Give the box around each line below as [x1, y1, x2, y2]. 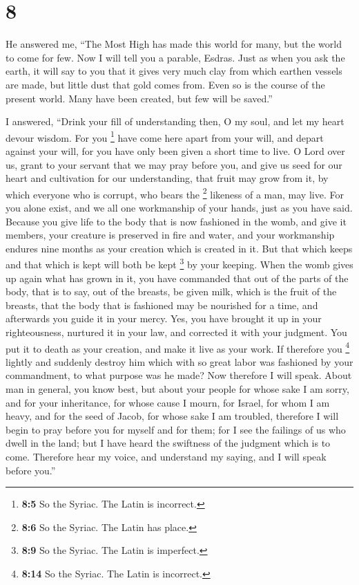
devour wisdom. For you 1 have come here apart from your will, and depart [6, 128, 324, 145]
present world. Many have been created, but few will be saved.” [6, 91, 273, 105]
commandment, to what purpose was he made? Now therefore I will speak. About [6, 368, 352, 382]
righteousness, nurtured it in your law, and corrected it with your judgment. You [6, 324, 347, 339]
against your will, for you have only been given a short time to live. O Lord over [6, 143, 345, 158]
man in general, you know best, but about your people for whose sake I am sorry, [6, 382, 349, 396]
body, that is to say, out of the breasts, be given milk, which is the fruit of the [6, 284, 337, 299]
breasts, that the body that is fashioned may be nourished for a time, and [6, 297, 318, 312]
